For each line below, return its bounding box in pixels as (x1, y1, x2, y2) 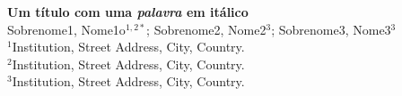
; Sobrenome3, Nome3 (271, 20, 391, 38)
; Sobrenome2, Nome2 (146, 20, 267, 38)
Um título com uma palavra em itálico (7, 3, 249, 20)
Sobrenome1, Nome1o (7, 20, 126, 38)
